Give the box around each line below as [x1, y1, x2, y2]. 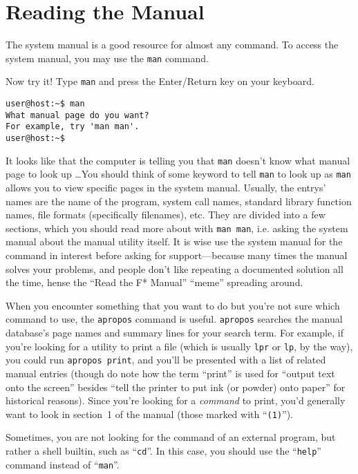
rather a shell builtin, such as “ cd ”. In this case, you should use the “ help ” [6, 443, 321, 457]
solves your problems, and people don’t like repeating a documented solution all [6, 261, 343, 276]
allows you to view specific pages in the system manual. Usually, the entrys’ [6, 180, 326, 194]
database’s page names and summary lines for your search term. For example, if [6, 325, 343, 340]
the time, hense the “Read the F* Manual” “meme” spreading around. [6, 275, 303, 290]
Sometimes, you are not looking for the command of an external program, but [6, 430, 336, 444]
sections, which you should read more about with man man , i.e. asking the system [6, 220, 348, 235]
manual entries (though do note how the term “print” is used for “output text [6, 366, 335, 380]
